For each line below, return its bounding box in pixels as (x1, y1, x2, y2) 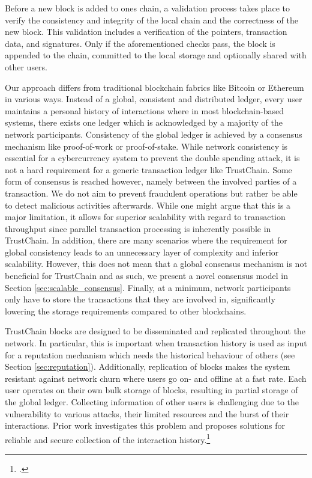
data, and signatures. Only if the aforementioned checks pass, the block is (5, 37, 275, 49)
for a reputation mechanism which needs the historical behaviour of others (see (5, 348, 295, 361)
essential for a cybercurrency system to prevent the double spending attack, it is (5, 152, 300, 164)
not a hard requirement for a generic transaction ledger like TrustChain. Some (5, 163, 292, 176)
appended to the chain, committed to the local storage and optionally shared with (5, 49, 307, 61)
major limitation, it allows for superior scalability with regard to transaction (5, 210, 286, 223)
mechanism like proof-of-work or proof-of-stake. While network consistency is (5, 139, 288, 152)
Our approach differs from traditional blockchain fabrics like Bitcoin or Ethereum (5, 81, 304, 93)
